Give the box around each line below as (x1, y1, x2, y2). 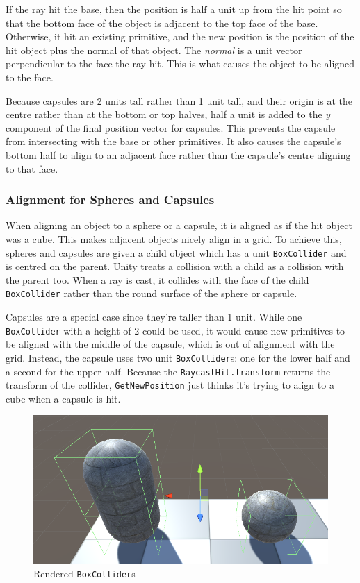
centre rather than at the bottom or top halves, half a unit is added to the (6, 107, 322, 121)
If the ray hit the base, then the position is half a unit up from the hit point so (6, 2, 342, 16)
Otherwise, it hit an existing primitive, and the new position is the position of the (6, 29, 354, 44)
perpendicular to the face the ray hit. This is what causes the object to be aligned (6, 56, 355, 71)
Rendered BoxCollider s (33, 566, 136, 580)
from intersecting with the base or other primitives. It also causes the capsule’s (6, 134, 341, 149)
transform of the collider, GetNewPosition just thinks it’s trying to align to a (6, 378, 334, 392)
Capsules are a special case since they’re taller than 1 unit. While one (6, 310, 302, 324)
